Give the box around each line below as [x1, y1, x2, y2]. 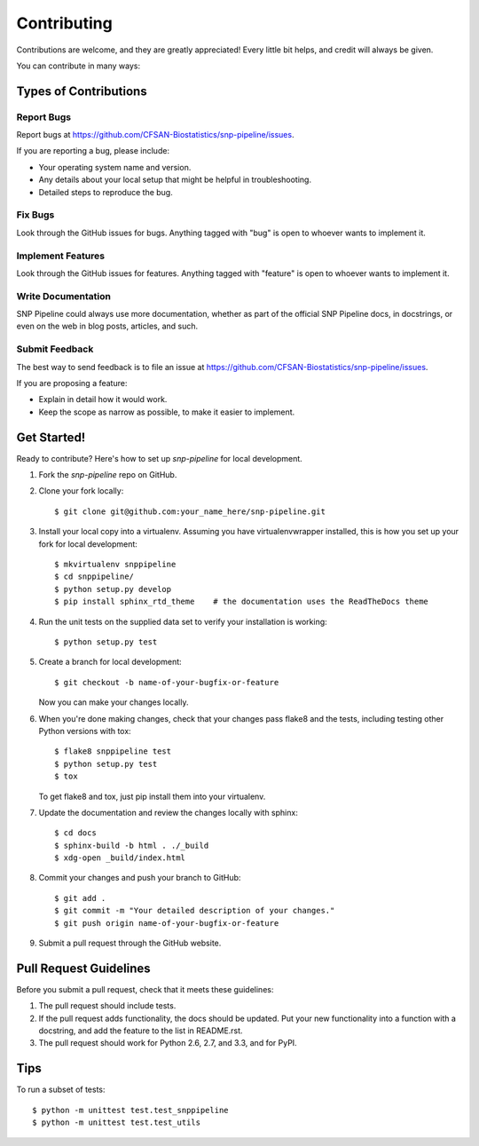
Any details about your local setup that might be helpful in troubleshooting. [38, 174, 312, 186]
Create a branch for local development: [38, 657, 182, 668]
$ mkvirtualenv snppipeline [54, 559, 177, 570]
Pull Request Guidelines [16, 960, 151, 976]
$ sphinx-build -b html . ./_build [54, 840, 209, 850]
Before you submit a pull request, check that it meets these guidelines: [16, 984, 274, 994]
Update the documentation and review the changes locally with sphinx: [38, 807, 299, 818]
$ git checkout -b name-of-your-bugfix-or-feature [54, 677, 279, 687]
